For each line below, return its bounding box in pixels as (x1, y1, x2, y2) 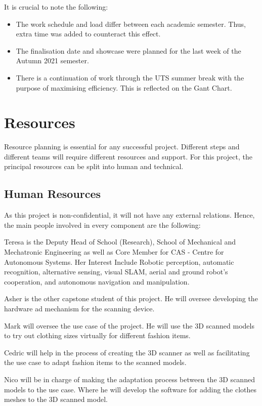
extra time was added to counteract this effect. (16, 28, 161, 39)
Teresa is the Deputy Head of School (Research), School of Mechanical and (4, 236, 236, 247)
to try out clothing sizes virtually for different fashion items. (4, 330, 191, 341)
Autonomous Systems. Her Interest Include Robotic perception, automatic (4, 256, 234, 267)
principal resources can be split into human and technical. (4, 161, 184, 172)
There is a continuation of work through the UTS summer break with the (16, 72, 244, 83)
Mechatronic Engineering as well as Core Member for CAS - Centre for (4, 247, 224, 257)
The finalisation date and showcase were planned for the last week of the (16, 45, 241, 56)
